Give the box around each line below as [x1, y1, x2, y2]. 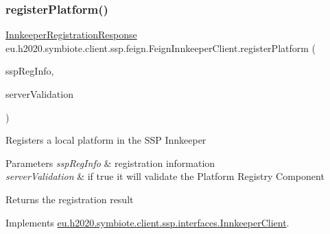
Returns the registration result [5, 192, 134, 206]
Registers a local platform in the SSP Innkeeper [5, 133, 207, 147]
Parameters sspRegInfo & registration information [5, 155, 215, 170]
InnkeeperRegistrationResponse [5, 27, 137, 42]
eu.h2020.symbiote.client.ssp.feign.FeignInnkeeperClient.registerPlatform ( [5, 40, 316, 55]
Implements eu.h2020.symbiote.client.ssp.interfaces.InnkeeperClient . [5, 215, 290, 229]
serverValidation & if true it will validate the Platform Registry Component [5, 169, 325, 183]
